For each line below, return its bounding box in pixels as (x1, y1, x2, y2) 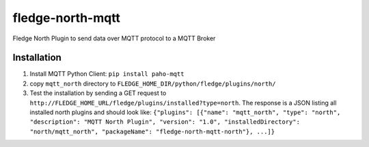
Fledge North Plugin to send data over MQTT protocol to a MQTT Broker (12, 34, 216, 42)
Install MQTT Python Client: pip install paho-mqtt (29, 70, 184, 78)
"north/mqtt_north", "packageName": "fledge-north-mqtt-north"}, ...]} (29, 127, 275, 135)
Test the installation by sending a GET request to (29, 89, 167, 97)
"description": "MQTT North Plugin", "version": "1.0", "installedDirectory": (29, 118, 301, 126)
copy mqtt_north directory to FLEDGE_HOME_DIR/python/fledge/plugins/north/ (29, 79, 276, 88)
